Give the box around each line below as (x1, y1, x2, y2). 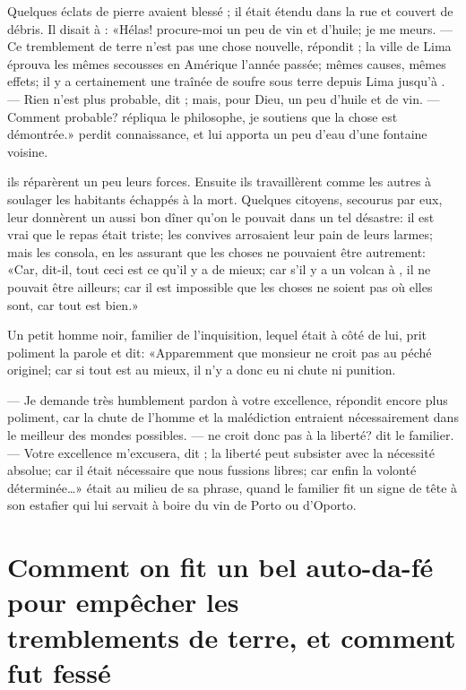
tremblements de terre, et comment (7, 618, 456, 655)
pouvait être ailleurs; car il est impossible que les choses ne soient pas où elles (7, 277, 433, 296)
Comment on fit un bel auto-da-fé (7, 548, 434, 585)
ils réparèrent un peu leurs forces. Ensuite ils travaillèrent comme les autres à (7, 172, 432, 191)
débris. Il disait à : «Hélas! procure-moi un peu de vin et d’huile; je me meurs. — (7, 19, 453, 38)
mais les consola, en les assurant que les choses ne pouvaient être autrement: (7, 242, 426, 261)
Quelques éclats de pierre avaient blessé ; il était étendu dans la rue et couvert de (7, 2, 453, 20)
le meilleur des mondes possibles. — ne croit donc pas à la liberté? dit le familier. (7, 426, 454, 444)
